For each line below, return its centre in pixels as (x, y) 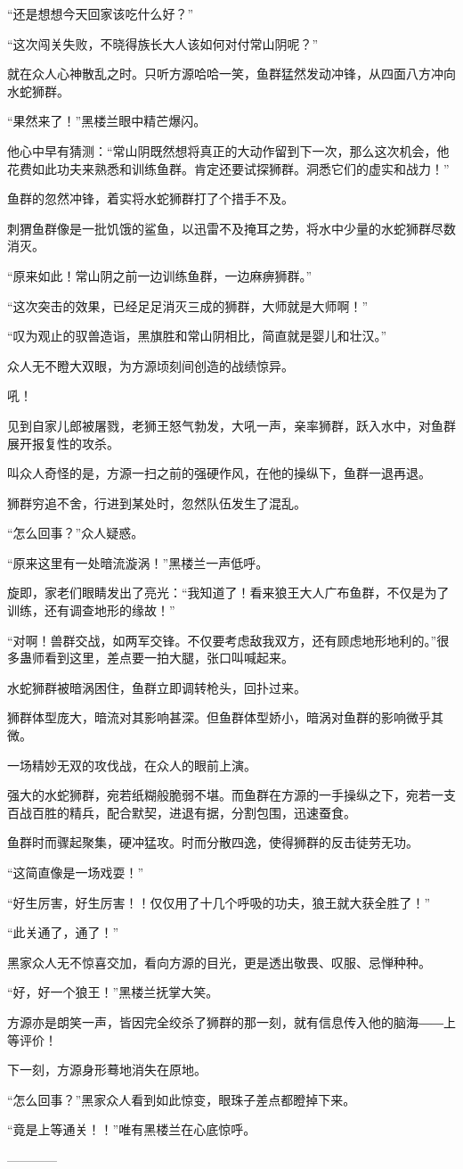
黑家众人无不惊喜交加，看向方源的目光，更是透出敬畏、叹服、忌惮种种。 (219, 962)
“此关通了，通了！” (63, 932)
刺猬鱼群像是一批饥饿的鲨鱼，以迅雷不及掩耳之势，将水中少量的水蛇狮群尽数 (231, 228)
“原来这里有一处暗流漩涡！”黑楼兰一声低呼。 (138, 562)
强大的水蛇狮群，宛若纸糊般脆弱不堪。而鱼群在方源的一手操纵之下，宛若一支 (231, 795)
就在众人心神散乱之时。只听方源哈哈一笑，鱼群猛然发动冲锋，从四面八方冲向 (231, 74)
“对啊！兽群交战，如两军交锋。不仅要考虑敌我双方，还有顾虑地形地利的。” (222, 640)
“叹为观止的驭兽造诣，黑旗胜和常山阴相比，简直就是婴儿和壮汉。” (197, 336)
